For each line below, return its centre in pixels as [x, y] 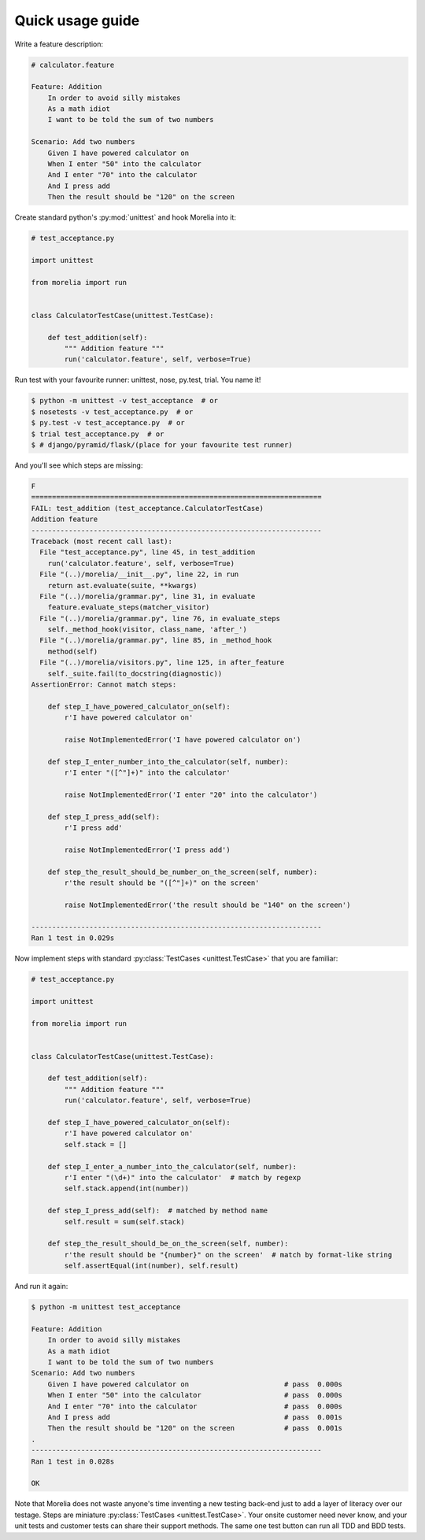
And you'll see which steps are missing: [79, 465]
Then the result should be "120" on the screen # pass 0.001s [195, 1428]
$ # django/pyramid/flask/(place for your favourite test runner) [162, 445]
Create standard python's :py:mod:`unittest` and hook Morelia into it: [125, 217]
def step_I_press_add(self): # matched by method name [158, 1211]
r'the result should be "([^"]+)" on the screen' [162, 883]
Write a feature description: [59, 44]
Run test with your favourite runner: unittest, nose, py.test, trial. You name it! [138, 380]
